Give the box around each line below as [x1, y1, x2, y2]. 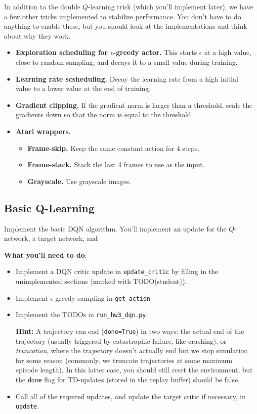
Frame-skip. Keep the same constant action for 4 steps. [27, 142, 200, 153]
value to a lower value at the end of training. [15, 83, 151, 93]
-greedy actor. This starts [113, 47, 197, 57]
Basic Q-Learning [4, 200, 95, 215]
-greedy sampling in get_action [53, 292, 151, 303]
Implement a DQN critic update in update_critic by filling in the [15, 266, 218, 276]
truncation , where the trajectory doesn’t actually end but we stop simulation [15, 345, 248, 356]
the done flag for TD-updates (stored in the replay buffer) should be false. [15, 374, 240, 384]
